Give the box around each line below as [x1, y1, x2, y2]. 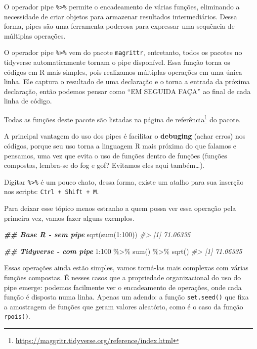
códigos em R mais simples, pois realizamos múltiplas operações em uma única [4, 66, 242, 77]
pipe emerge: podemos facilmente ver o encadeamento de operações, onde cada [4, 282, 242, 292]
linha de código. [4, 96, 52, 106]
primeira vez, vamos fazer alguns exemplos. [4, 212, 134, 223]
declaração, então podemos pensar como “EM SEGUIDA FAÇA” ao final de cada [4, 86, 251, 96]
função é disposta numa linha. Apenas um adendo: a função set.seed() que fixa [4, 292, 249, 302]
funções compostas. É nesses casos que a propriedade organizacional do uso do [4, 272, 241, 282]
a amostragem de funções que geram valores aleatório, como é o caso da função [4, 301, 243, 311]
